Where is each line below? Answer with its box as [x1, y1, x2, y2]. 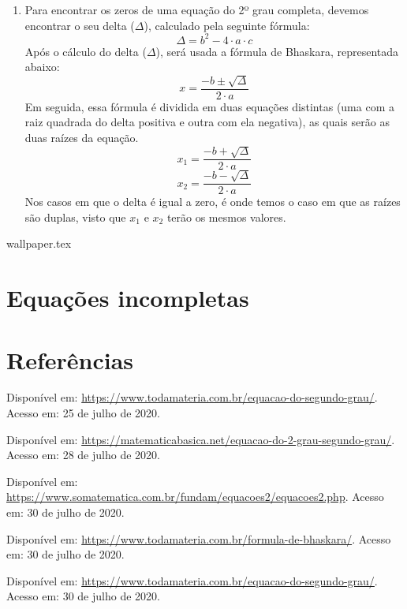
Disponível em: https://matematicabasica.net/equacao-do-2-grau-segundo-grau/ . [6, 431, 395, 447]
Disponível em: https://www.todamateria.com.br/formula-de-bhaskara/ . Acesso [6, 530, 391, 547]
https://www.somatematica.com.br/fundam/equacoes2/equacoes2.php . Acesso [6, 488, 384, 505]
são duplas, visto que [24, 208, 126, 225]
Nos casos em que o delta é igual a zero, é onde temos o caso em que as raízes [24, 193, 401, 210]
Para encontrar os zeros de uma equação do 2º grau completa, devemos [24, 2, 369, 17]
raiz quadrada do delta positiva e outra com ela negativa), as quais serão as [24, 114, 390, 130]
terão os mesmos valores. [166, 208, 286, 225]
